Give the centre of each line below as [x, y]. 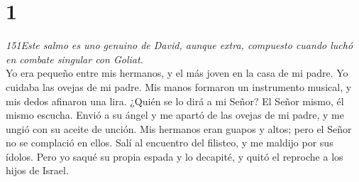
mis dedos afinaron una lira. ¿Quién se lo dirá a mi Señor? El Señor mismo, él [175, 101]
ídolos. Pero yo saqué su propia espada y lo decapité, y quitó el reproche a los [175, 156]
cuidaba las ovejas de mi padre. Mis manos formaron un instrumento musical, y [179, 86]
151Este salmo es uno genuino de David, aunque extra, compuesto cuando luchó [179, 45]
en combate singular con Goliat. [74, 59]
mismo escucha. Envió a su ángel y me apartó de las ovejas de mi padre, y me [175, 115]
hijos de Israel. [37, 170]
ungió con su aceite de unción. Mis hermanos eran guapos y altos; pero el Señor [179, 128]
